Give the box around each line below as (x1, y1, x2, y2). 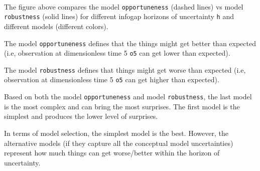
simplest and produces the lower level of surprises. (4, 111, 158, 121)
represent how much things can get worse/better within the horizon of (4, 147, 220, 158)
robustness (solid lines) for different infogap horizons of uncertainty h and (4, 11, 234, 22)
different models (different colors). (4, 21, 108, 31)
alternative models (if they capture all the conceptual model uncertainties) (4, 137, 233, 148)
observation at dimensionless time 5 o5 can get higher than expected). (4, 74, 219, 85)
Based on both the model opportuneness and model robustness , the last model (4, 91, 252, 102)
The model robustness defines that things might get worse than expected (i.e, (4, 64, 246, 75)
